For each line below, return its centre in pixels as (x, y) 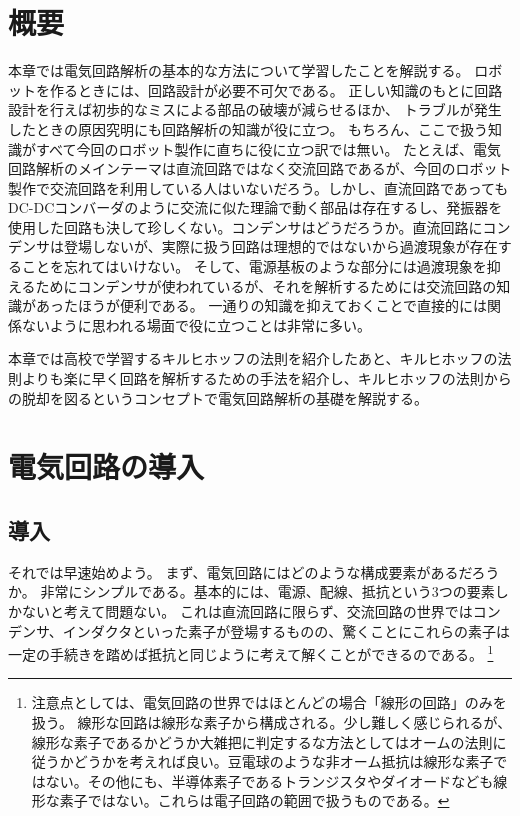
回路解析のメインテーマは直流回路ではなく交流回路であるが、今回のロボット (260, 168)
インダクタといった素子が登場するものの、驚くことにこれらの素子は (286, 630)
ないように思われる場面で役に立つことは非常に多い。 (196, 324)
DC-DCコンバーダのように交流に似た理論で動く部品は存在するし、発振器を (255, 207)
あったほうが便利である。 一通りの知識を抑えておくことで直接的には (261, 305)
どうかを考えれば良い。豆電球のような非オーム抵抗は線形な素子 (283, 761)
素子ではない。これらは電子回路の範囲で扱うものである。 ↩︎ (254, 800)
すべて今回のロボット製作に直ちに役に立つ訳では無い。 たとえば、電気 (268, 148)
